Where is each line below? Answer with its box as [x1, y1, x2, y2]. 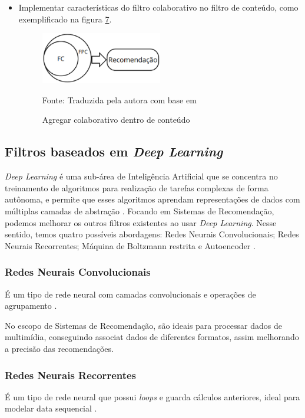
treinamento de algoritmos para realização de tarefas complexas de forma [5, 181, 268, 194]
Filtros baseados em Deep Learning [5, 142, 223, 161]
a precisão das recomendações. [5, 342, 114, 355]
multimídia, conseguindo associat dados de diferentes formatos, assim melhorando [5, 331, 299, 343]
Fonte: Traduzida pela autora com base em [42, 93, 197, 106]
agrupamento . [5, 299, 57, 312]
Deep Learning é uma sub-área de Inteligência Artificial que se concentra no [5, 170, 278, 182]
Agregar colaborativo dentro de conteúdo [42, 113, 190, 126]
